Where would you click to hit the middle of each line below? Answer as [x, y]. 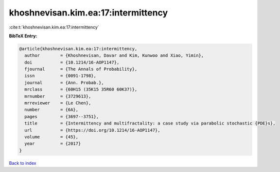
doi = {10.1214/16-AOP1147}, [72, 62]
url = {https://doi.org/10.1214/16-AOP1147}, [92, 130]
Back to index [23, 163]
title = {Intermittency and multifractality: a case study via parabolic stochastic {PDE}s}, [150, 123]
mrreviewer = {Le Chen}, [58, 103]
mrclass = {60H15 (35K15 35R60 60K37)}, [81, 89]
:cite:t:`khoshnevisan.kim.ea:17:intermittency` [54, 27]
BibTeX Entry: [23, 36]
